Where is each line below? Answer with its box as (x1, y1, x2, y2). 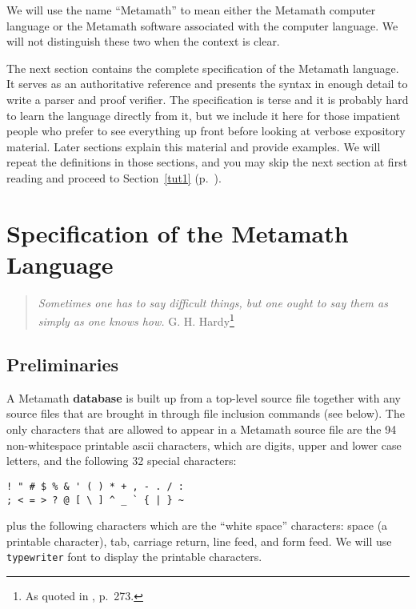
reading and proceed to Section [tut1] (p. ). (6, 169, 222, 186)
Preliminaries (6, 352, 119, 377)
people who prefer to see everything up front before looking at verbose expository (6, 122, 406, 139)
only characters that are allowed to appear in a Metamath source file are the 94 (6, 421, 397, 438)
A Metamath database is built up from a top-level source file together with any (6, 389, 401, 406)
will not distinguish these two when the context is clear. (6, 33, 280, 50)
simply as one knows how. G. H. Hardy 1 (38, 311, 234, 330)
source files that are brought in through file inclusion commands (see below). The (6, 405, 405, 422)
